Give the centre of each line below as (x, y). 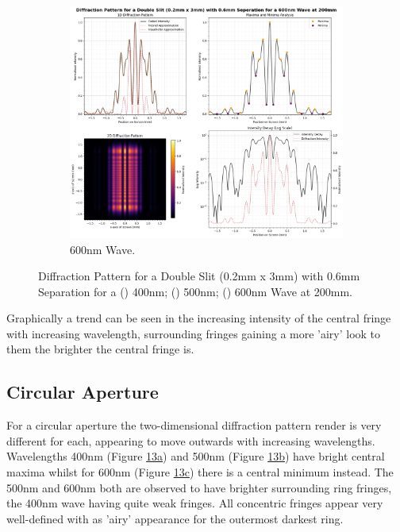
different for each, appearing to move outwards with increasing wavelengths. (191, 440)
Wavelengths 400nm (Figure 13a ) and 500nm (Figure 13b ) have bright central (196, 456)
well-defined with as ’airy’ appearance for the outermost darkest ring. (175, 518)
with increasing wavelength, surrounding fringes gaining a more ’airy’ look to (194, 333)
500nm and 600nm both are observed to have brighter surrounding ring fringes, (199, 487)
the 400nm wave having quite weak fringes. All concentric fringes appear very (195, 503)
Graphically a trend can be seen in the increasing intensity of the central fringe (199, 318)
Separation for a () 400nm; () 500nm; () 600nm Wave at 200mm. (195, 291)
